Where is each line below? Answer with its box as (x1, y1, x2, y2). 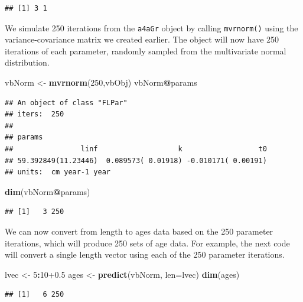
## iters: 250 (5, 110, 64, 119)
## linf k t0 (5, 145, 267, 153)
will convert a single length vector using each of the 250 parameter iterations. (5, 248, 285, 261)
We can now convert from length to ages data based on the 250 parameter (5, 225, 273, 237)
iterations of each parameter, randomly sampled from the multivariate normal (5, 44, 286, 57)
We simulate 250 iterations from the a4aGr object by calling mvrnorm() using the (5, 21, 298, 34)
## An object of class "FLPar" (5, 98, 128, 107)
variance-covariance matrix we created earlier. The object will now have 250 (5, 33, 279, 46)
